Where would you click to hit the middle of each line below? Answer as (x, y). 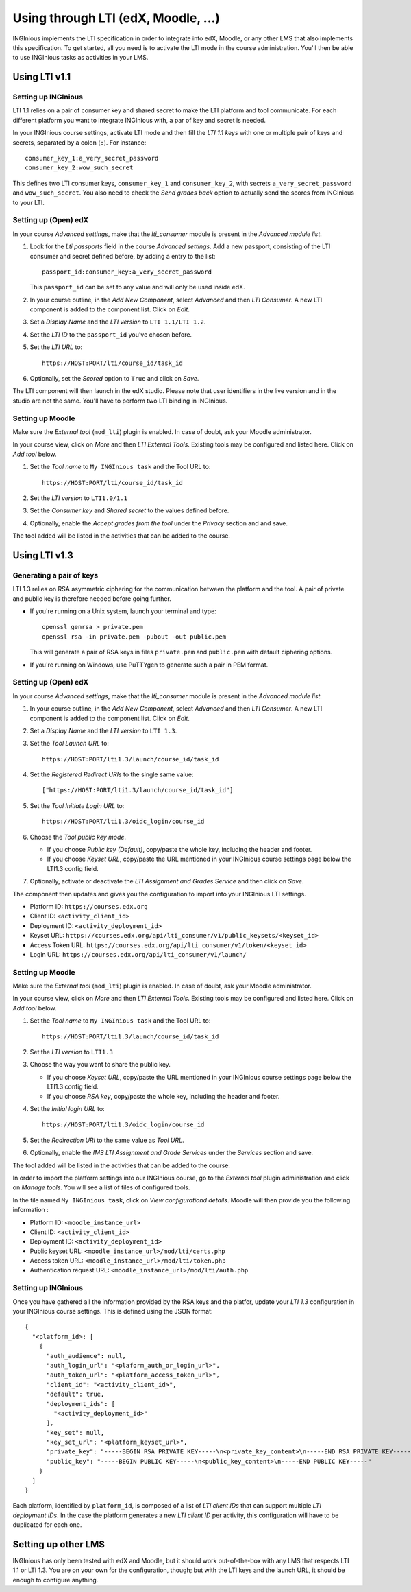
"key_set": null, (75, 1433)
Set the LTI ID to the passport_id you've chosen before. (111, 334)
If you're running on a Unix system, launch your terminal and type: (123, 611)
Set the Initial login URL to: (67, 1108)
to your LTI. (28, 202)
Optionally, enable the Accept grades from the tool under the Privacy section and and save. (159, 523)
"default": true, (75, 1394)
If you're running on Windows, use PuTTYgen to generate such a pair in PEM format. (149, 665)
